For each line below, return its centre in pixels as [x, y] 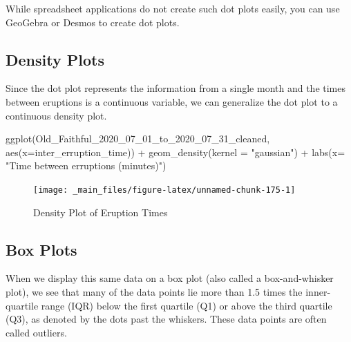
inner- [318, 292]
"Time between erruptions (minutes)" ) [86, 165]
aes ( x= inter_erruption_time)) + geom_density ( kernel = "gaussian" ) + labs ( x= [175, 152]
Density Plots [55, 59]
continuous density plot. [56, 115]
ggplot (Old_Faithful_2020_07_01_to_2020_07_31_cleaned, [138, 139]
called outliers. [36, 332]
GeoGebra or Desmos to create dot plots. [93, 22]
